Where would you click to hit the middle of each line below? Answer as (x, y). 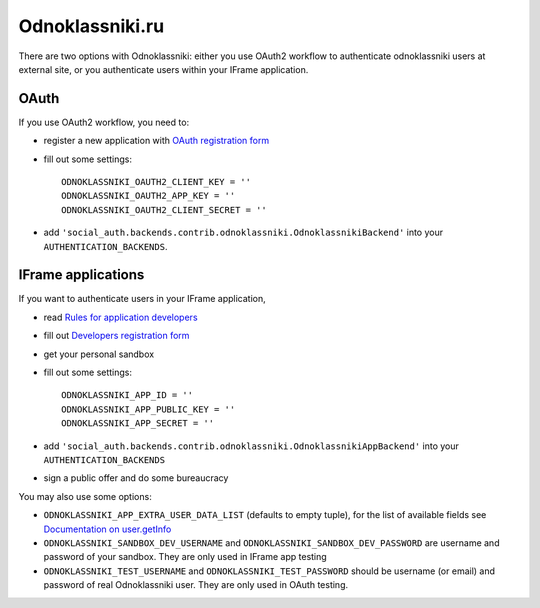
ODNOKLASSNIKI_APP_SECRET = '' (138, 423)
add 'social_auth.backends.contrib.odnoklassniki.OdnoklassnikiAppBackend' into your (251, 446)
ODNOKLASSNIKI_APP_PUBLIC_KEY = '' (148, 409)
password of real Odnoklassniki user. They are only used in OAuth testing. (196, 585)
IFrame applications (81, 275)
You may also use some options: (85, 496)
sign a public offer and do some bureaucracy (136, 478)
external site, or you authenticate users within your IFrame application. (163, 69)
